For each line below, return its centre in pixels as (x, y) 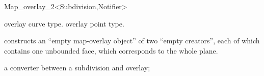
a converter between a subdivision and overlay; (77, 68)
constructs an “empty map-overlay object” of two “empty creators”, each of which (132, 41)
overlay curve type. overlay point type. (64, 23)
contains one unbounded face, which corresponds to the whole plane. (111, 50)
